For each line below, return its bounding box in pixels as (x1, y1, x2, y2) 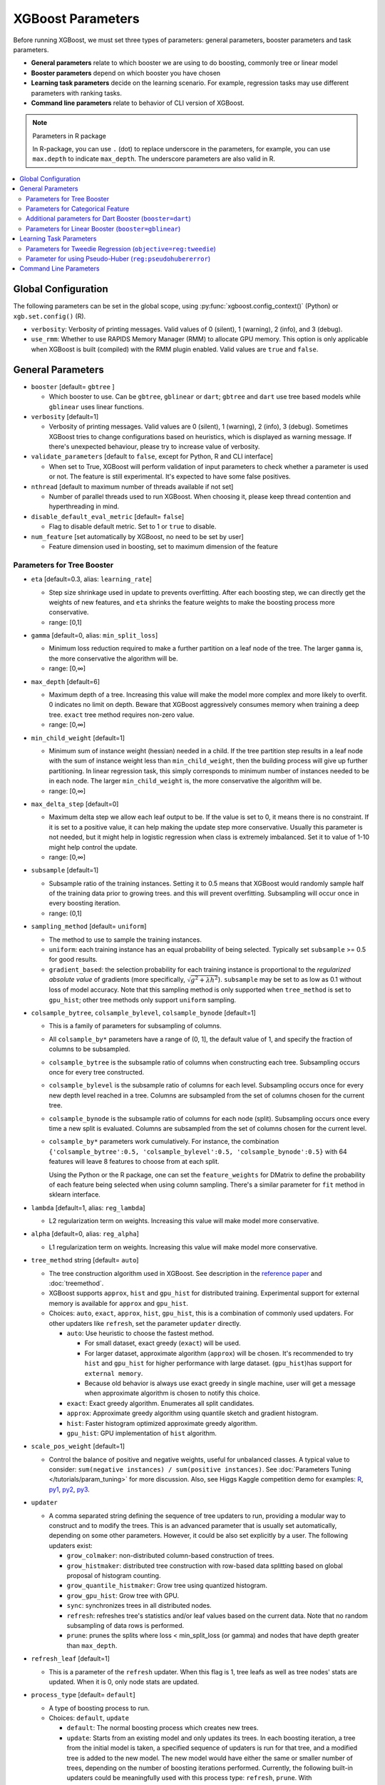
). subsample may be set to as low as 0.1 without (217, 975, 361, 984)
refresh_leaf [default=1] (31, 1654, 111, 1663)
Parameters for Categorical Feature (26, 204, 130, 213)
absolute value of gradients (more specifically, (48, 975, 185, 984)
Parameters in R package (32, 131, 106, 140)
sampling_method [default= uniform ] (31, 922, 147, 931)
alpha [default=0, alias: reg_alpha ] (31, 1230, 139, 1238)
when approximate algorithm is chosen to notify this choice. (84, 1389, 260, 1397)
